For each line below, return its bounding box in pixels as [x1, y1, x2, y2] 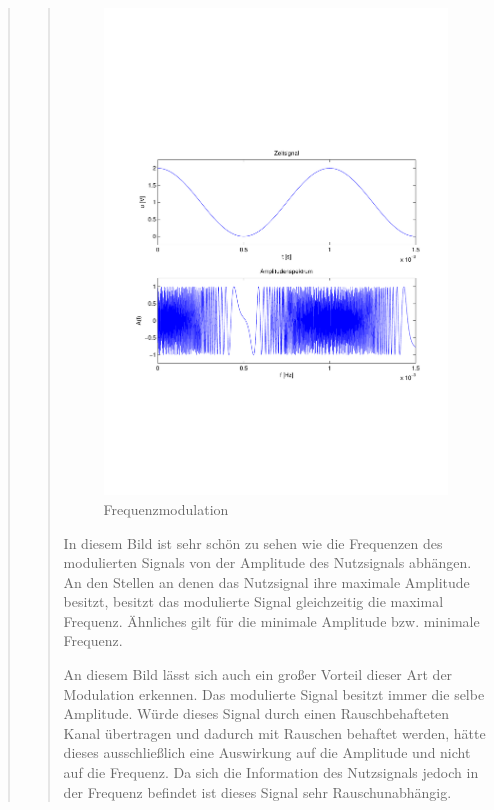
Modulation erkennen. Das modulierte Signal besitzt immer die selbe [63, 683, 485, 704]
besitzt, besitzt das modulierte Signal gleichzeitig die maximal [63, 591, 444, 612]
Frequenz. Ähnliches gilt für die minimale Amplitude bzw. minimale [63, 610, 480, 631]
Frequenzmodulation [103, 498, 229, 519]
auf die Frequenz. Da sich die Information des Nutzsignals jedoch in [63, 762, 479, 783]
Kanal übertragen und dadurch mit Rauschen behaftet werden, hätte [63, 722, 486, 743]
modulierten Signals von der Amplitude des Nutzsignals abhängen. [63, 552, 472, 573]
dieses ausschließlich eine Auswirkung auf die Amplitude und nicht [63, 742, 471, 763]
